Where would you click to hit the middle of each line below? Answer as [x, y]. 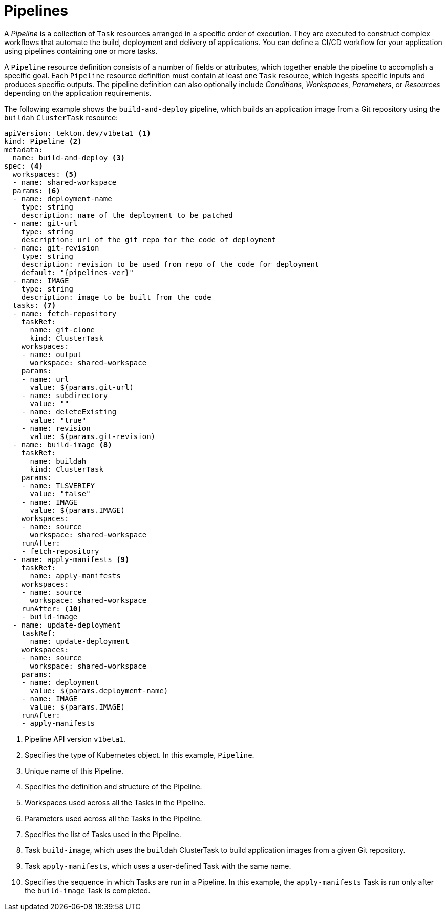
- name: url [45, 379]
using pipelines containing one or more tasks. [81, 51]
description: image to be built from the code [116, 297]
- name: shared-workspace [65, 182]
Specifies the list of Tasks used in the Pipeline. [103, 834]
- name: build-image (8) [62, 444]
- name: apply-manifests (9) [71, 559]
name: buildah [58, 461]
